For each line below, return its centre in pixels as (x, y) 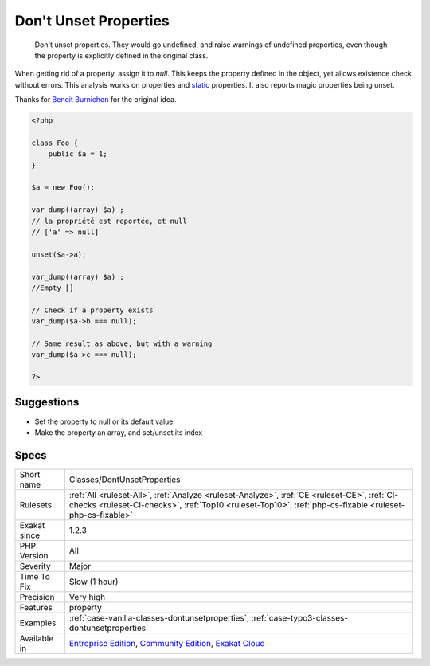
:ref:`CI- (384, 495)
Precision (37, 597)
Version (34, 555)
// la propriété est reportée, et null (109, 221)
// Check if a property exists (93, 310)
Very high (87, 597)
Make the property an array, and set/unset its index (119, 432)
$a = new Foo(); (63, 188)
